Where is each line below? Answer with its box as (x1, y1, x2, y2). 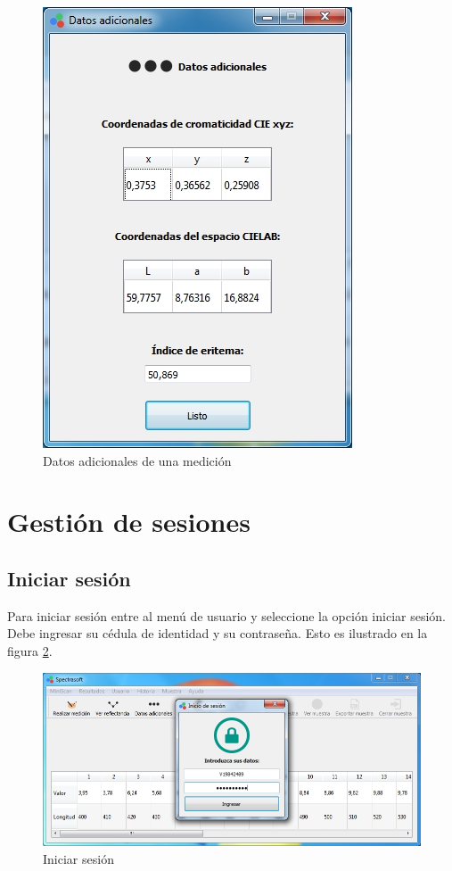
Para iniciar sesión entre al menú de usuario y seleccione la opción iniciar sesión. (7, 606, 446, 625)
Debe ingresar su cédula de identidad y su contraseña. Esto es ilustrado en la (7, 624, 428, 643)
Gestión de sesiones (7, 503, 251, 540)
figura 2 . (7, 641, 53, 659)
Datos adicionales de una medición (43, 451, 232, 469)
